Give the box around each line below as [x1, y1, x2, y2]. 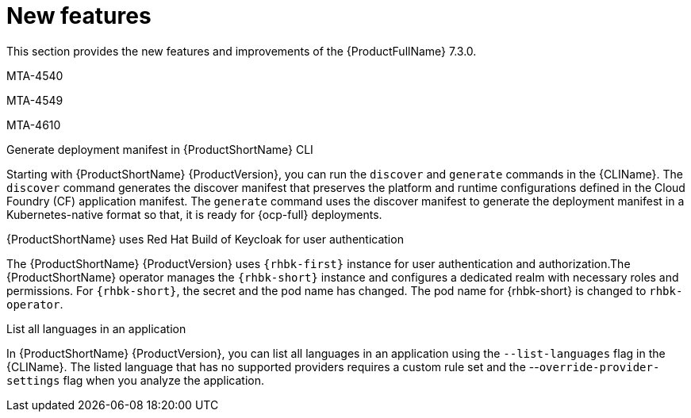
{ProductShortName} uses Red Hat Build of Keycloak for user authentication [6, 232, 404, 246]
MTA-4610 [6, 117, 61, 132]
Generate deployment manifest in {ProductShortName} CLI [6, 142, 313, 156]
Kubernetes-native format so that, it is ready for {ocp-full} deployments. [6, 207, 382, 221]
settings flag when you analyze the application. [6, 373, 265, 387]
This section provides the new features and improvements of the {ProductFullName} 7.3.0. [6, 44, 477, 58]
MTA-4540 [6, 68, 63, 82]
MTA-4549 [6, 93, 63, 107]
